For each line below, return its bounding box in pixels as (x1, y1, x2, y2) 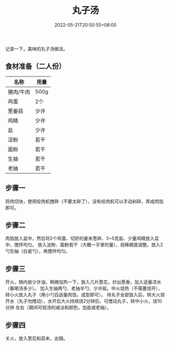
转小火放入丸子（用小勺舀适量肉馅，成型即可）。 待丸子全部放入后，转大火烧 (5, 291, 165, 298)
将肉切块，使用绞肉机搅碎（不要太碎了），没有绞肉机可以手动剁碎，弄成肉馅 (5, 198, 164, 204)
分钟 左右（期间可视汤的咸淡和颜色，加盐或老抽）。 (5, 304, 111, 311)
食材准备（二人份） (5, 62, 66, 71)
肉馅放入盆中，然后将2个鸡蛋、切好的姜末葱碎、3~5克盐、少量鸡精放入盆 (5, 235, 159, 242)
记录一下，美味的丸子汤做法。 (5, 45, 68, 51)
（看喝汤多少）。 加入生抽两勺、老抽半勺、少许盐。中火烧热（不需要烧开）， (5, 285, 163, 291)
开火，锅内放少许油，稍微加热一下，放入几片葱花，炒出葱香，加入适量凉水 (5, 279, 161, 285)
